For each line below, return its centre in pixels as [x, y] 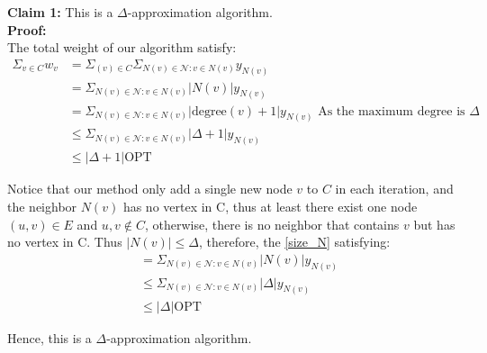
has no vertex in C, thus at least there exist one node [270, 206]
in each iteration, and [394, 189]
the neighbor [42, 206]
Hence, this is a [50, 337]
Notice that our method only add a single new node [150, 189]
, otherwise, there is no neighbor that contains [272, 224]
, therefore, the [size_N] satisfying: [294, 242]
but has [434, 224]
